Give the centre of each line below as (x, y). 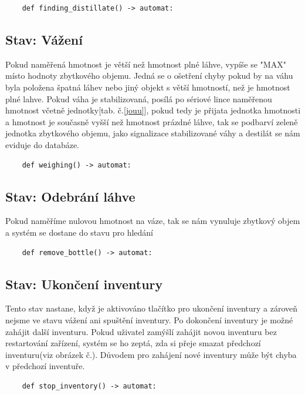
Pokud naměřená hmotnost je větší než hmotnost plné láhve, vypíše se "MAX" (146, 64)
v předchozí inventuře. (45, 366)
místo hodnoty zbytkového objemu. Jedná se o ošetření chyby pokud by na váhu (149, 76)
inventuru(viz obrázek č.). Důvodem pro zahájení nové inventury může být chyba (151, 354)
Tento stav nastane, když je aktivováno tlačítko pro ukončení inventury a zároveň (152, 308)
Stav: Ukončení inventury (84, 284)
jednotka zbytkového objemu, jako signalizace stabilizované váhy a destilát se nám (153, 133)
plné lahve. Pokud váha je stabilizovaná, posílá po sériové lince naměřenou (139, 98)
